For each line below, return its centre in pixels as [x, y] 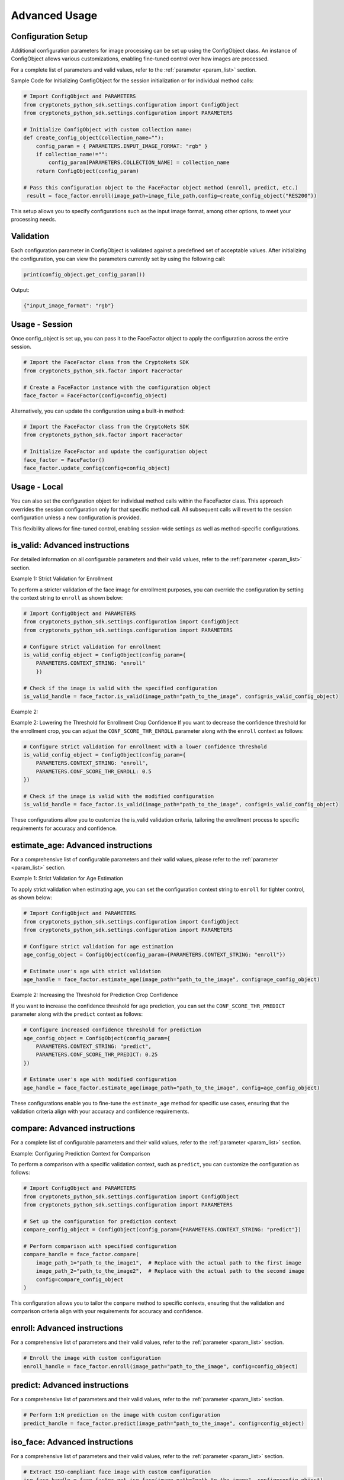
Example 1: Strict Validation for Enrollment [62, 579]
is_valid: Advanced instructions [70, 546]
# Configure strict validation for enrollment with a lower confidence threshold [145, 747]
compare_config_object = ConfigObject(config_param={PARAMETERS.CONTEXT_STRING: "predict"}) [162, 1230]
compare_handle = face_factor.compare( [81, 1254]
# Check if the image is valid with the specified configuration [120, 688]
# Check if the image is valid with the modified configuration [119, 797]
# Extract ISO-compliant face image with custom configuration [117, 1472]
